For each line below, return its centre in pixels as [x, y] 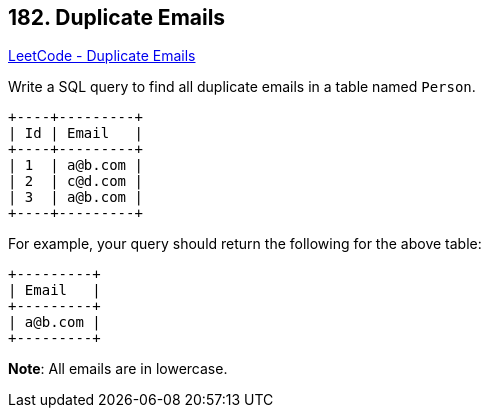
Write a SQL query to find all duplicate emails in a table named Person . [242, 87]
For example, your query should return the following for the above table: [245, 244]
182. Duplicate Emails [117, 17]
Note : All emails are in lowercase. [118, 369]
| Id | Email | [75, 133]
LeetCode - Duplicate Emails [102, 56]
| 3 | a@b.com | [75, 197]
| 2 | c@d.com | [75, 181]
